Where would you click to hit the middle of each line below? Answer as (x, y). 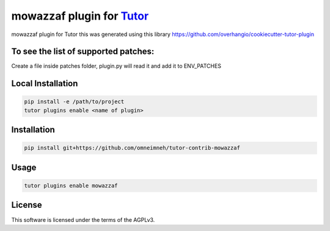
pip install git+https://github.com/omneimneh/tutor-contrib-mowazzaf (132, 148)
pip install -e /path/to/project (74, 102)
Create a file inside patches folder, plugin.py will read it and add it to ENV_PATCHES (116, 66)
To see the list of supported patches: (83, 52)
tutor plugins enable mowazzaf (71, 186)
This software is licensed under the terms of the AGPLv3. (83, 219)
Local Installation (45, 83)
